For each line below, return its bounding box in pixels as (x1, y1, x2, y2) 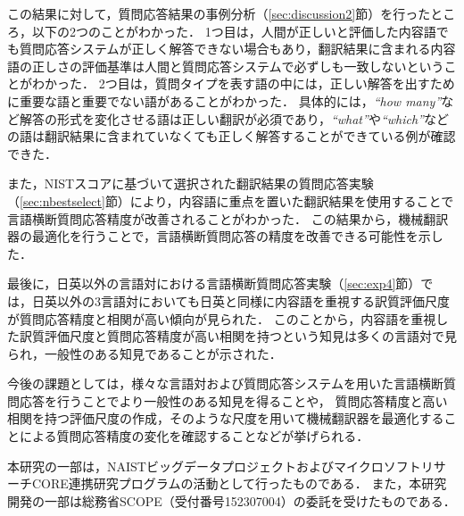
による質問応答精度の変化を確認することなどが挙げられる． (19, 427, 369, 445)
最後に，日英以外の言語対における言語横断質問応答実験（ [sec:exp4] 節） (7, 274, 421, 293)
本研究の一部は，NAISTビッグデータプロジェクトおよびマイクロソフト (7, 456, 421, 475)
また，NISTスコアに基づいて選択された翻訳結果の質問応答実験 (7, 174, 374, 193)
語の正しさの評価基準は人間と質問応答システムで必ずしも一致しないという (7, 56, 444, 75)
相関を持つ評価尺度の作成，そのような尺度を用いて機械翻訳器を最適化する (7, 409, 444, 428)
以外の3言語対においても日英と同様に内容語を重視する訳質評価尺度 (56, 291, 450, 310)
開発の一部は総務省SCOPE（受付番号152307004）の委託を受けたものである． (7, 491, 456, 510)
